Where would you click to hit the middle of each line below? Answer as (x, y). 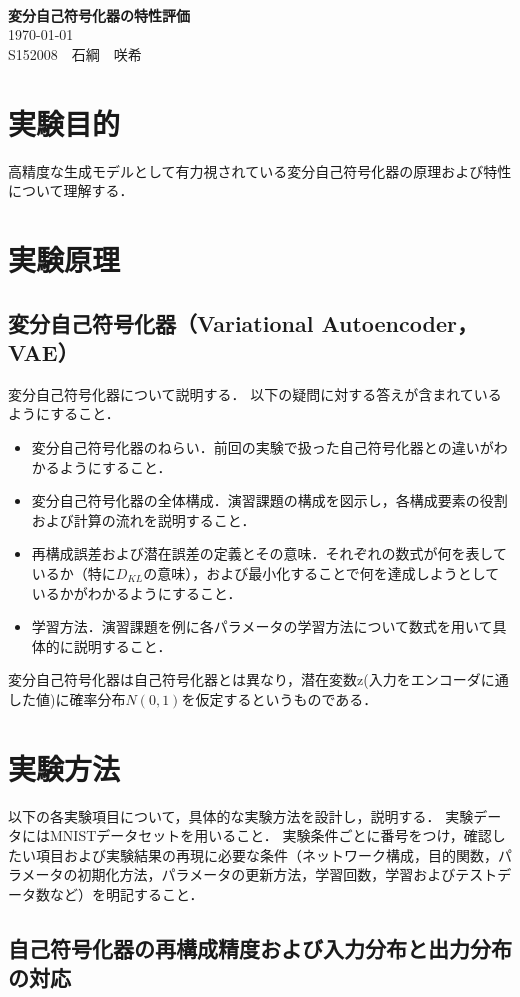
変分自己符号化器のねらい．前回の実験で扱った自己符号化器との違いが (262, 447)
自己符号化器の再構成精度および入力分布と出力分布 (260, 948)
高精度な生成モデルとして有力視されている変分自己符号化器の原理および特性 (260, 170)
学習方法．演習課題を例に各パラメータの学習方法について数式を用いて (262, 626)
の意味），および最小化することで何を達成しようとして (321, 573)
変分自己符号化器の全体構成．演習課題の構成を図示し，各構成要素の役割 (269, 500)
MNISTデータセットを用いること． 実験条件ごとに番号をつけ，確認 (270, 835)
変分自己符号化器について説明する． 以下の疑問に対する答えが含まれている (255, 393)
